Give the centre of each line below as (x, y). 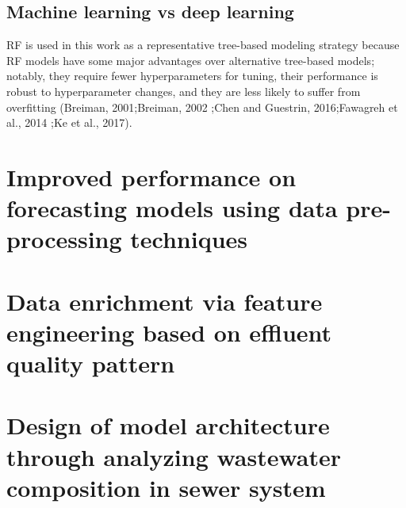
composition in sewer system (166, 487)
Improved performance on (151, 176)
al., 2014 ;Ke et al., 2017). (69, 122)
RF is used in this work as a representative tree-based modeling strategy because (203, 45)
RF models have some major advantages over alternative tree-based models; (191, 60)
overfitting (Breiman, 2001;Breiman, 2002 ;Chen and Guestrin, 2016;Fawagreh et (202, 107)
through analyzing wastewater (174, 456)
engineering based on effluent (169, 332)
